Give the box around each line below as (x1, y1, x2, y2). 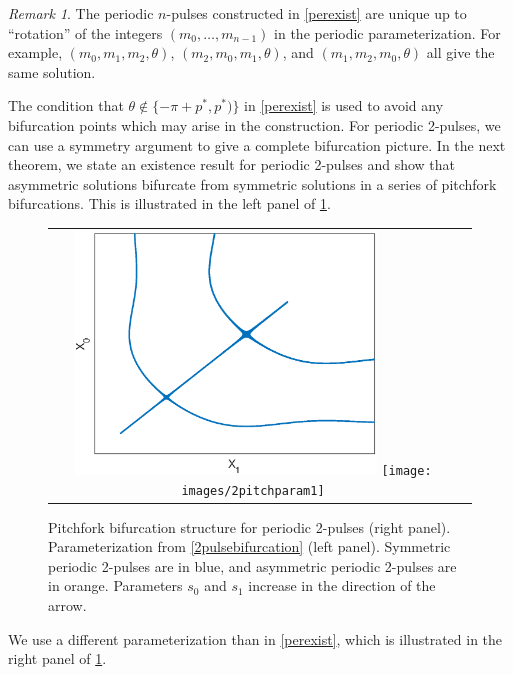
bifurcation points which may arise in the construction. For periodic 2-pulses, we (8, 114, 501, 135)
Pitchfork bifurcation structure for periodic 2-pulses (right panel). (48, 516, 451, 537)
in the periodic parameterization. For (274, 22, 501, 43)
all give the (426, 42, 495, 63)
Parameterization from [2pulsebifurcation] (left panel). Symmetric (48, 536, 451, 557)
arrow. (48, 595, 87, 616)
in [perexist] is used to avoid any (244, 95, 444, 116)
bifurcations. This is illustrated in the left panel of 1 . (8, 193, 331, 214)
